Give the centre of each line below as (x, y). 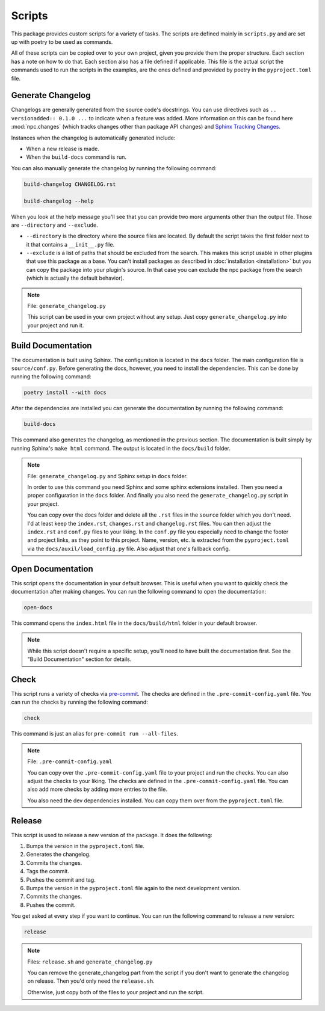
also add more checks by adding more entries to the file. (97, 789)
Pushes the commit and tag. (61, 880)
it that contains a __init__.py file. (70, 244)
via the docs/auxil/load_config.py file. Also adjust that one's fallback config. (129, 549)
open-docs (38, 607)
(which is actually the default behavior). (75, 278)
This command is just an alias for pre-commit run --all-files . (95, 734)
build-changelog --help (59, 201)
